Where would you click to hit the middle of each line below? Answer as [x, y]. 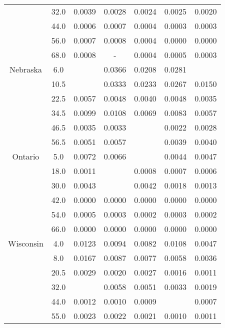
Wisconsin [26, 243]
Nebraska [25, 69]
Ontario [26, 156]
